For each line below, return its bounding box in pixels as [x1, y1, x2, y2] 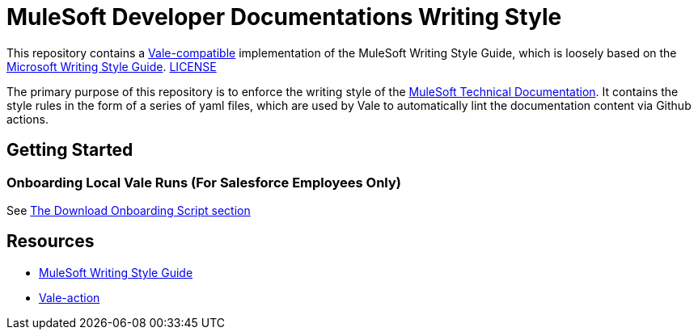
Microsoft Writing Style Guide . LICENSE [6, 59, 217, 73]
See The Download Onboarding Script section [6, 203, 251, 217]
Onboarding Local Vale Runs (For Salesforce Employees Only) [6, 174, 401, 191]
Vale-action [39, 290, 100, 304]
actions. [6, 111, 49, 126]
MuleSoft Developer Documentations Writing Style [6, 3, 562, 31]
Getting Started [6, 140, 133, 161]
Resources [6, 231, 95, 252]
